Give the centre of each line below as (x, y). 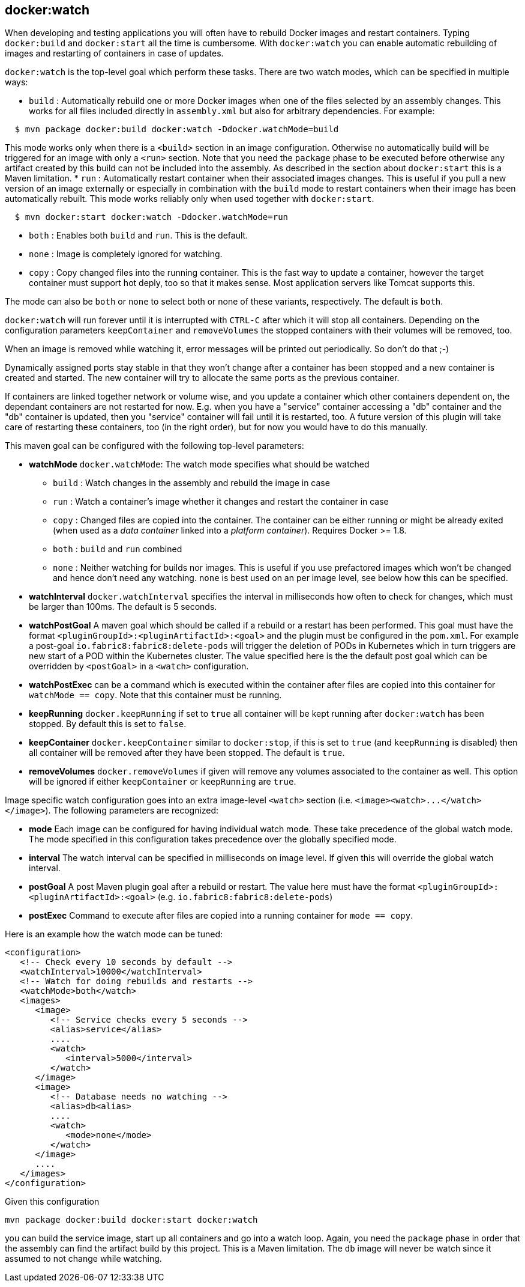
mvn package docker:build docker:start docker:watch (131, 1220)
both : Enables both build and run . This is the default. (139, 236)
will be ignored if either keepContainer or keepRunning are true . (163, 782)
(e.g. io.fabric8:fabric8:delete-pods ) (245, 897)
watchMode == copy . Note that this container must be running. (155, 695)
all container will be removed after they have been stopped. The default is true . (187, 753)
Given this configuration (52, 1202)
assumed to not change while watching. (83, 1259)
